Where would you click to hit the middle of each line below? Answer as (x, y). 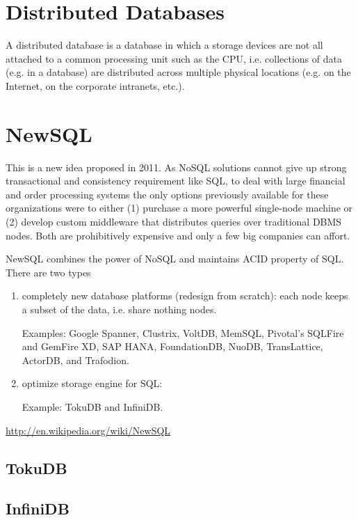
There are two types (48, 272)
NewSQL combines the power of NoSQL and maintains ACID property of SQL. (175, 259)
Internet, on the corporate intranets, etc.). (95, 85)
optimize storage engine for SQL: (92, 383)
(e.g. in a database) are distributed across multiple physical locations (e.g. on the (178, 72)
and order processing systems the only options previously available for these (167, 194)
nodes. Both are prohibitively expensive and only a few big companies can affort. (178, 235)
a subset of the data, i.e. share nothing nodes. (119, 309)
